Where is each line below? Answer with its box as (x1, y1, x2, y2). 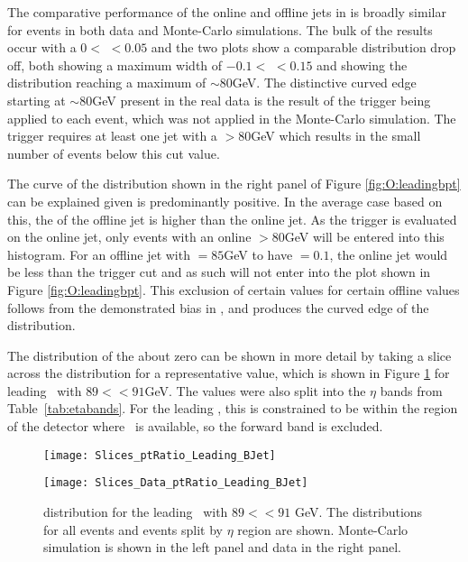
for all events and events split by (43, 520, 223, 539)
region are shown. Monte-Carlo (237, 520, 408, 539)
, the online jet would (329, 244, 448, 263)
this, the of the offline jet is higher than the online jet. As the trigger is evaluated (7, 209, 457, 228)
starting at (7, 90, 66, 109)
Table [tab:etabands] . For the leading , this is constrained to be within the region (7, 399, 458, 418)
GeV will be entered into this (284, 227, 445, 246)
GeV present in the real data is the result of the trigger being (92, 90, 431, 109)
